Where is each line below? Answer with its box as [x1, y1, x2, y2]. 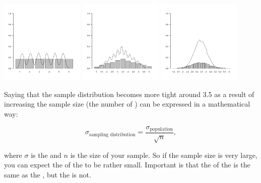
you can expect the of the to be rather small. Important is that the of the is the [4, 159, 250, 170]
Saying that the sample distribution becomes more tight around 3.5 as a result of [4, 88, 254, 99]
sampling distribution [89, 132, 136, 137]
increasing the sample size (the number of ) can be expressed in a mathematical [4, 99, 250, 109]
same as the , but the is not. [4, 169, 91, 179]
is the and [31, 149, 61, 160]
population [150, 127, 173, 132]
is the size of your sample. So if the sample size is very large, [70, 149, 257, 160]
